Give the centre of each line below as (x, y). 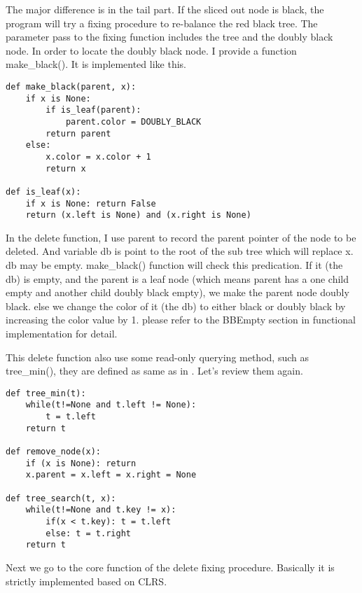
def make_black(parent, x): (71, 86)
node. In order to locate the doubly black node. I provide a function (151, 50)
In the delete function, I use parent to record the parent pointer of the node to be (181, 237)
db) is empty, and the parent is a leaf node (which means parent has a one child (177, 278)
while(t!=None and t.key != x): (101, 510)
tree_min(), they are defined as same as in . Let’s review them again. (154, 371)
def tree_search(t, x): (61, 498)
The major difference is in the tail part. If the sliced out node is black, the (165, 9)
